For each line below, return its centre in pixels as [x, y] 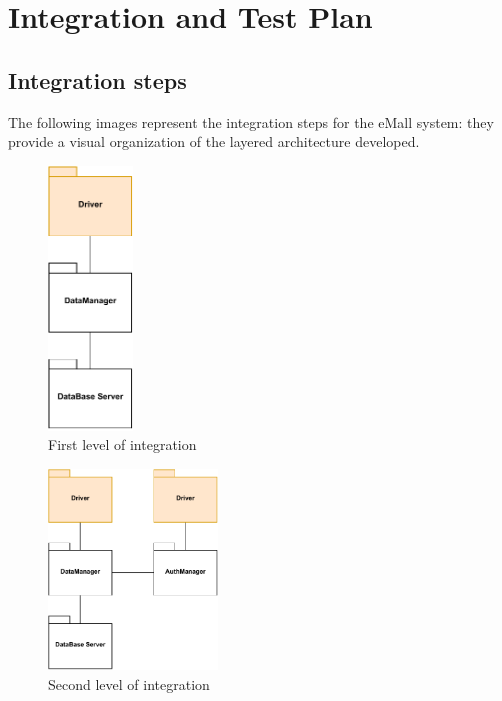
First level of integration [122, 444]
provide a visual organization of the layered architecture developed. [214, 141]
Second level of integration [129, 684]
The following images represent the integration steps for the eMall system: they [251, 121]
